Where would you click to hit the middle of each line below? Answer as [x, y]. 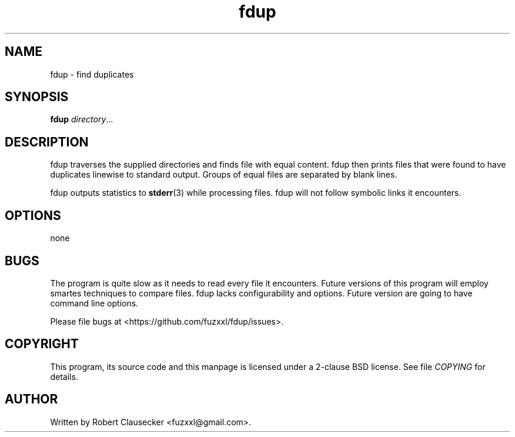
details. [64, 376]
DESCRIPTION [47, 142]
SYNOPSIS [37, 97]
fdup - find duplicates [92, 74]
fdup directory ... [82, 119]
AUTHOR [31, 399]
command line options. [94, 303]
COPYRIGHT [42, 344]
